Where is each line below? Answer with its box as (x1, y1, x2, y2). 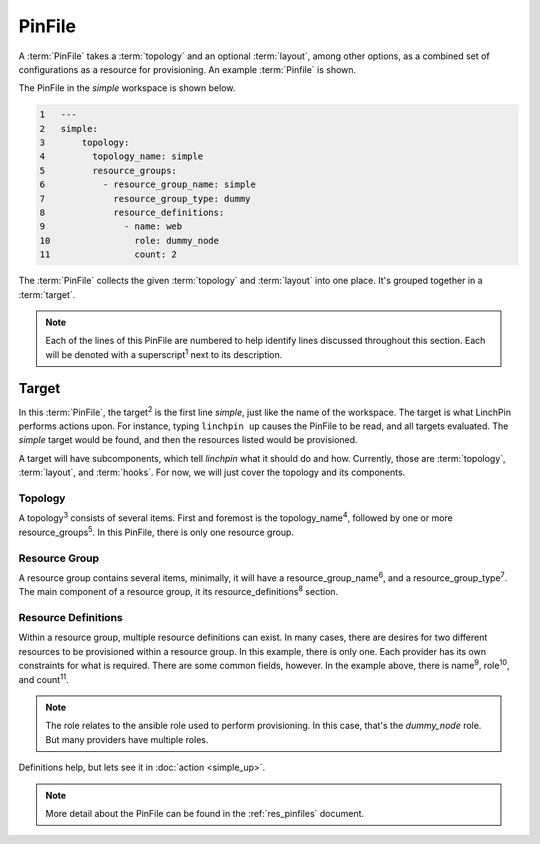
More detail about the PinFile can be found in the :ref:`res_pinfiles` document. (45, 807, 365, 819)
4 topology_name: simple (39, 151, 204, 162)
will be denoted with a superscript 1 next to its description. (45, 347, 283, 360)
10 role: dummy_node (39, 235, 220, 246)
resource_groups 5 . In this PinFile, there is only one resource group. (18, 525, 295, 538)
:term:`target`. (18, 288, 76, 300)
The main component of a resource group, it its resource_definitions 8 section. (18, 584, 339, 598)
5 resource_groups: (39, 165, 177, 176)
